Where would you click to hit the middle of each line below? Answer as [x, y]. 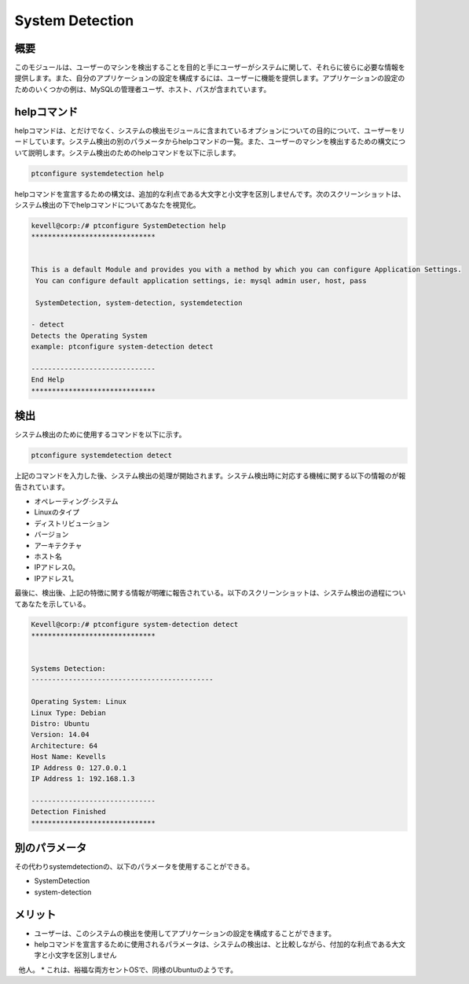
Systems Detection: [68, 669]
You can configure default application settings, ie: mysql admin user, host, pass [201, 280]
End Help [48, 380]
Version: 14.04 [60, 735]
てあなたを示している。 [52, 604]
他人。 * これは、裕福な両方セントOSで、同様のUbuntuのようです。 [128, 969]
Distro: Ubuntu [60, 724]
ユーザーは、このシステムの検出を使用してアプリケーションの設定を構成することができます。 [185, 933]
